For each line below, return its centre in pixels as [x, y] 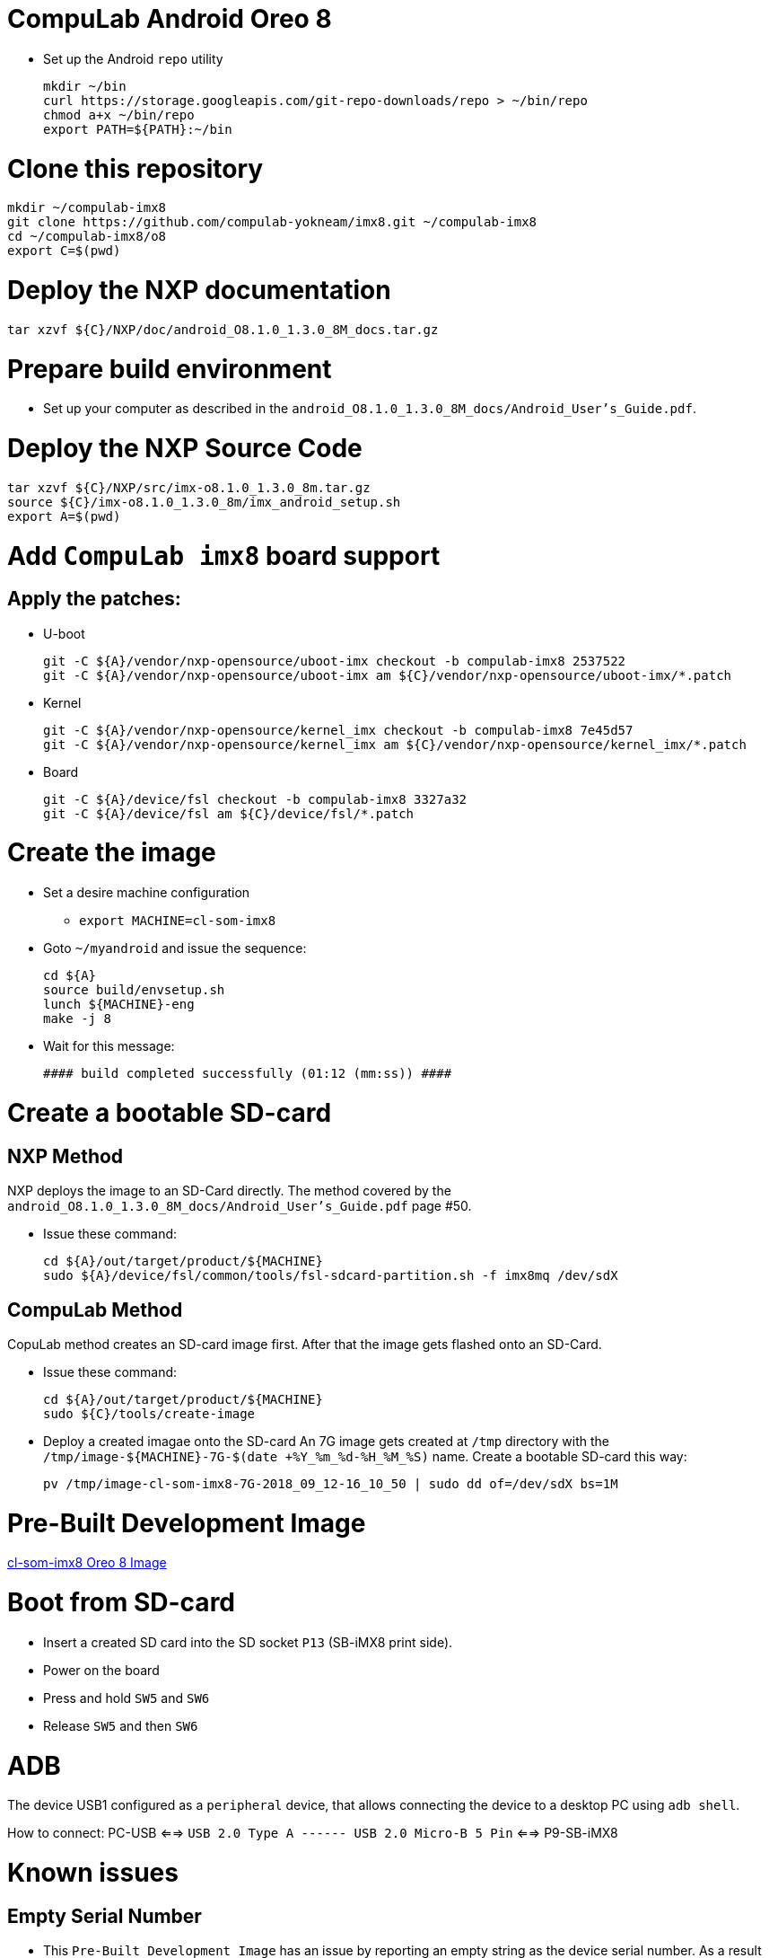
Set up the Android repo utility [133, 58]
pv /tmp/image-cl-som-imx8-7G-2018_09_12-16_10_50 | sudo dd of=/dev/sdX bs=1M [331, 1483]
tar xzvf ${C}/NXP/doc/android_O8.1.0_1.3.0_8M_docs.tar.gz [223, 329]
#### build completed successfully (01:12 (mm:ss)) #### [248, 1074]
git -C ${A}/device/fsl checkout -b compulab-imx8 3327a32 [255, 799]
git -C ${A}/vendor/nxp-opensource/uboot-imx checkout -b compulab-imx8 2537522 [335, 661]
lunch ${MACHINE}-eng [119, 1005]
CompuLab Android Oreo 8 [170, 19]
